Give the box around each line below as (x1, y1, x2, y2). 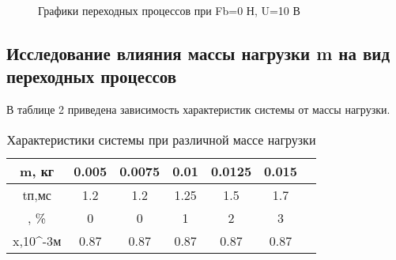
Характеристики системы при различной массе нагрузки (6, 130, 316, 149)
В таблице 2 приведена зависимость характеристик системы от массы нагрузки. (6, 101, 390, 118)
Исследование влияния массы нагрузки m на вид (6, 40, 390, 65)
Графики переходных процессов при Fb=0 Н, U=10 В (38, 2, 300, 18)
